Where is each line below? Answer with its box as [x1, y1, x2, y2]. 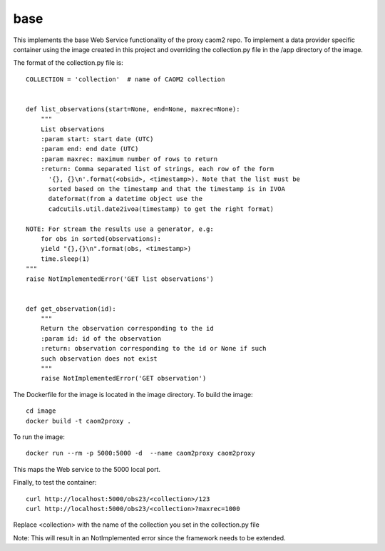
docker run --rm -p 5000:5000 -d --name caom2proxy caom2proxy [26, 449, 256, 458]
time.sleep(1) [40, 254, 91, 263]
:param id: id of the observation [40, 334, 162, 342]
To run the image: [13, 433, 66, 441]
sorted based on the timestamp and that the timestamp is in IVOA [48, 185, 285, 193]
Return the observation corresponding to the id [40, 324, 214, 333]
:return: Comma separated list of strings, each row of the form [40, 165, 274, 173]
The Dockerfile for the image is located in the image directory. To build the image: [13, 390, 253, 398]
